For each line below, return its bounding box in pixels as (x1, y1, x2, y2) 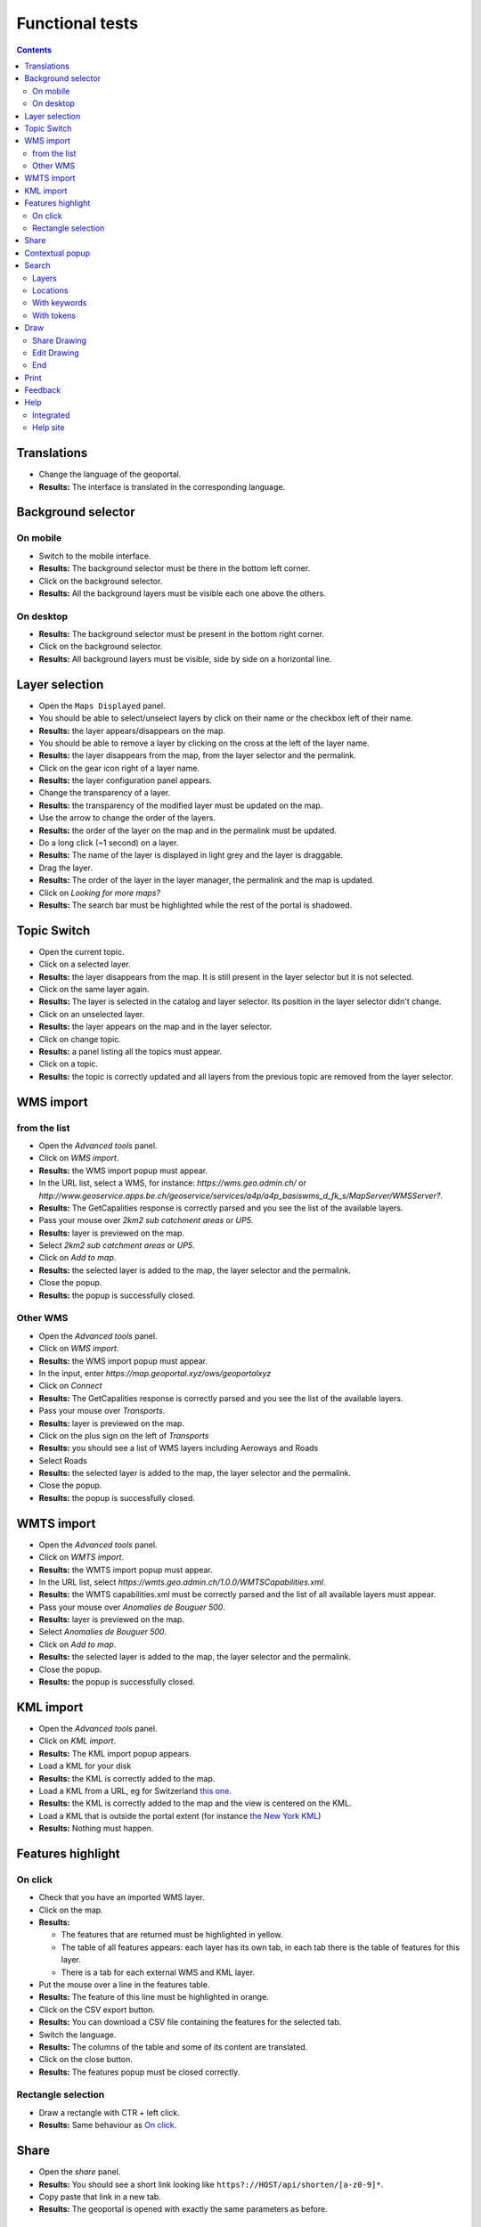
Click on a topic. (38, 1058, 98, 1069)
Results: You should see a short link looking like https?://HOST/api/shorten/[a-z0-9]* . (38, 2179, 384, 2190)
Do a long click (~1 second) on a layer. (38, 837, 179, 848)
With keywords (32, 298, 87, 308)
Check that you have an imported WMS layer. (38, 1892, 205, 1903)
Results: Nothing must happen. (38, 1823, 154, 1834)
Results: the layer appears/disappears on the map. (38, 725, 226, 736)
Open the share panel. (38, 2166, 121, 2177)
